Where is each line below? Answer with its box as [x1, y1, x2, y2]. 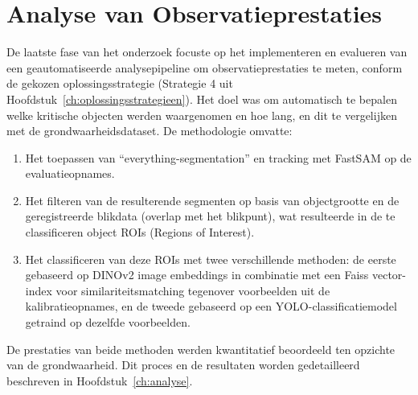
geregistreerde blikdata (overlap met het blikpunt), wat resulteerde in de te [25, 208, 395, 224]
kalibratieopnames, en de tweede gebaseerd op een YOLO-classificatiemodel [25, 298, 397, 315]
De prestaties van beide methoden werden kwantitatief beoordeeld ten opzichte [6, 340, 395, 357]
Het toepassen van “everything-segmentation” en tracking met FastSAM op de [25, 149, 412, 166]
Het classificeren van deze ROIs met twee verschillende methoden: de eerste [25, 250, 396, 267]
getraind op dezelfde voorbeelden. [25, 314, 191, 331]
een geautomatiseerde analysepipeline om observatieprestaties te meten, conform [6, 59, 403, 76]
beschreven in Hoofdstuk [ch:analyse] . [6, 372, 193, 389]
